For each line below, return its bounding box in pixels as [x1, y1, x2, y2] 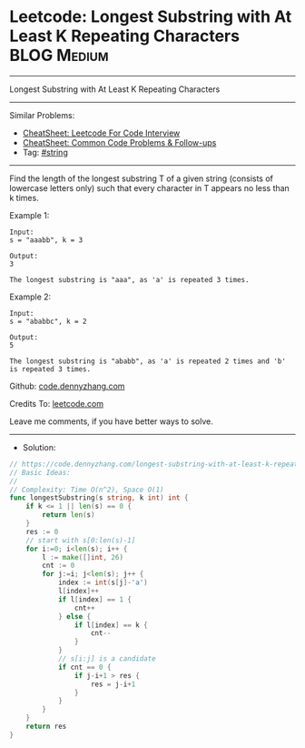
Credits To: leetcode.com [9, 398, 104, 409]
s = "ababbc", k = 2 [9, 317, 88, 326]
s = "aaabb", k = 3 [9, 235, 84, 245]
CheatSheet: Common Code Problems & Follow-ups [22, 136, 217, 147]
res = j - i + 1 [90, 680, 136, 689]
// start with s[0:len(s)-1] [25, 535, 136, 545]
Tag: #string [22, 147, 68, 157]
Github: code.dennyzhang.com [9, 380, 125, 391]
